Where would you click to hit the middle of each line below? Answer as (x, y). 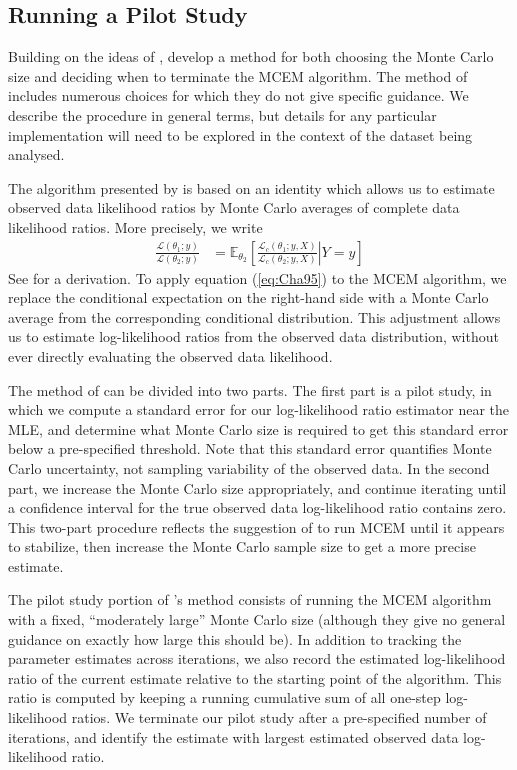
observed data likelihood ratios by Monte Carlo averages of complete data (234, 207)
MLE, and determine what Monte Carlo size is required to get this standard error (258, 428)
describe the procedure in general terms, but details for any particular (222, 114)
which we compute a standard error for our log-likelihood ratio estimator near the (259, 409)
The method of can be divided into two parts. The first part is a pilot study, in (250, 389)
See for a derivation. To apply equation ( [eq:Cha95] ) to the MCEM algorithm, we (257, 277)
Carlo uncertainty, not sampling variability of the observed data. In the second (249, 467)
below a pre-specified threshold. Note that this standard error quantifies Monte (250, 448)
